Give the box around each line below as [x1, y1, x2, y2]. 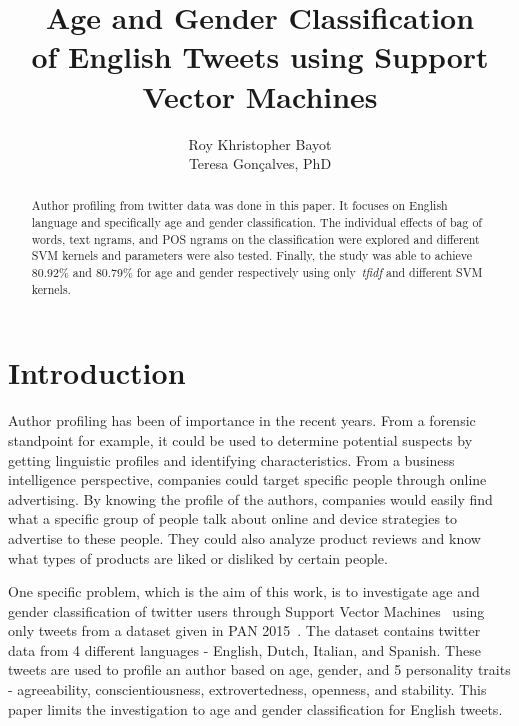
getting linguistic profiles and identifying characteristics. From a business [8, 449, 455, 470]
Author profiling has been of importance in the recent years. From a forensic [8, 410, 476, 431]
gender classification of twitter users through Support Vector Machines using [8, 600, 485, 621]
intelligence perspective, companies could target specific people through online [8, 469, 487, 490]
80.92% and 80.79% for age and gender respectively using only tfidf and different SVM [31, 264, 483, 281]
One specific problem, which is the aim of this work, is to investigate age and [8, 581, 480, 602]
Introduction [8, 352, 186, 393]
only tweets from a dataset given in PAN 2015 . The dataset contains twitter [8, 620, 481, 641]
